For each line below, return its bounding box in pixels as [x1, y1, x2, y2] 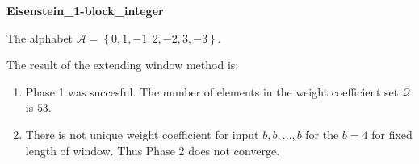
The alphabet [6, 29, 73, 46]
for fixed [371, 125, 413, 142]
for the [305, 125, 339, 142]
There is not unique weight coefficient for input [25, 125, 259, 142]
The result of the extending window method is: [6, 56, 239, 73]
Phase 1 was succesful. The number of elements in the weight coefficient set [25, 83, 399, 100]
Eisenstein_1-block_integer [6, 2, 164, 18]
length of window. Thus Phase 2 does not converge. [25, 141, 280, 158]
